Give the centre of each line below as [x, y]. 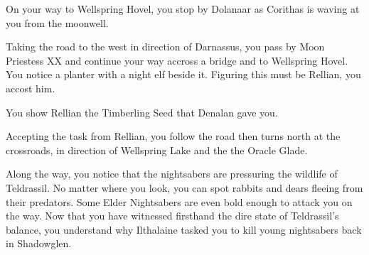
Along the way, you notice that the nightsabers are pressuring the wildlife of [172, 174]
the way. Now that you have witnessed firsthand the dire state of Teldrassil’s [172, 216]
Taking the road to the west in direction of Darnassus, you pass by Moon [165, 47]
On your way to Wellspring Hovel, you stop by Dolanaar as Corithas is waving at [183, 9]
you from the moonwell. [57, 22]
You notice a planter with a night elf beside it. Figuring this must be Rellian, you [183, 74]
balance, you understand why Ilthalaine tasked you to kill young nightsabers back [184, 229]
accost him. [31, 88]
